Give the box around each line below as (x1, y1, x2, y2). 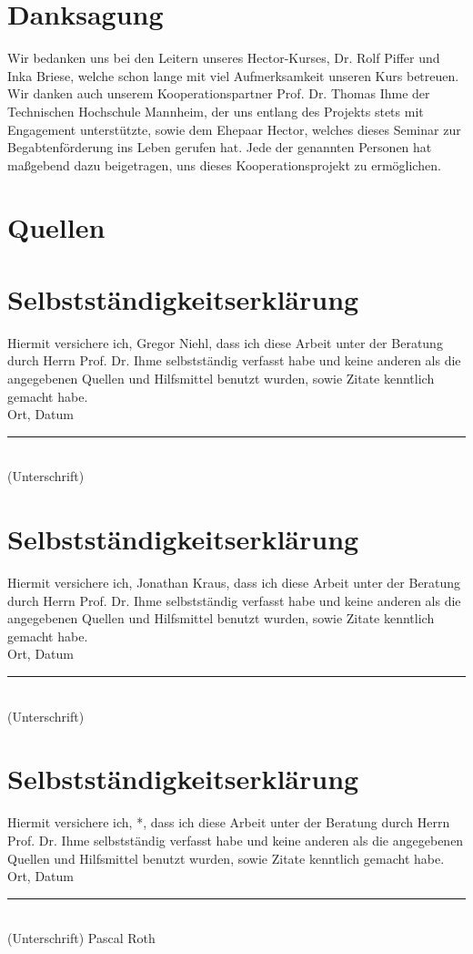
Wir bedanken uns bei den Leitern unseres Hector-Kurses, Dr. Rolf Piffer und (7, 48, 440, 67)
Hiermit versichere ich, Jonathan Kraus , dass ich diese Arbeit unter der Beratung (7, 573, 461, 592)
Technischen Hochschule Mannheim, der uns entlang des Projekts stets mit (7, 101, 424, 120)
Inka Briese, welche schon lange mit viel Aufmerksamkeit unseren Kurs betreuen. (7, 66, 459, 85)
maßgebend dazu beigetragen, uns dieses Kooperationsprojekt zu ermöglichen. (7, 155, 441, 174)
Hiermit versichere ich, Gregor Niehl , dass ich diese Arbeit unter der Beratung (7, 333, 443, 352)
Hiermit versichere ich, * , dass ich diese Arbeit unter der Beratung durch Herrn (7, 813, 450, 832)
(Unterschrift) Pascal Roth (7, 928, 156, 948)
